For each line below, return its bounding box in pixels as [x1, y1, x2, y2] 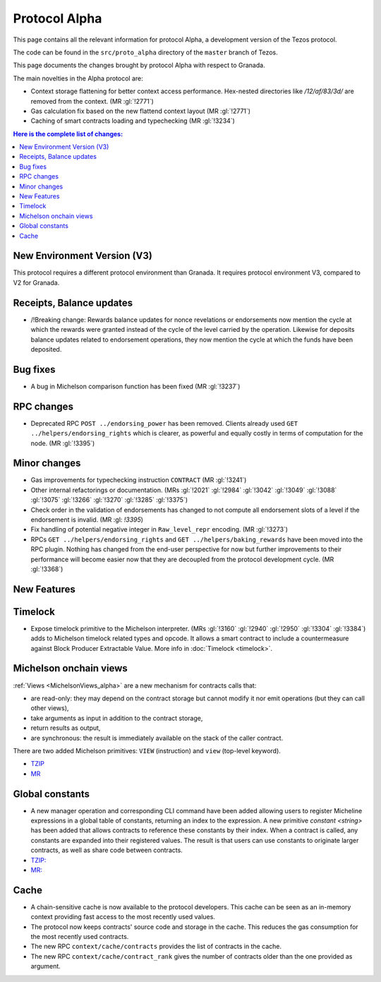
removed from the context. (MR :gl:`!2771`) [30, 97, 155, 105]
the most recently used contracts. [30, 933, 129, 941]
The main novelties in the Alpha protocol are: [13, 74, 144, 83]
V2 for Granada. [13, 278, 60, 287]
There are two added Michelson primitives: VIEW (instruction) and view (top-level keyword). [13, 746, 282, 755]
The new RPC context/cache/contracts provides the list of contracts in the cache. [30, 942, 282, 951]
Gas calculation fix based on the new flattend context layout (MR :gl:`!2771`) [30, 107, 250, 115]
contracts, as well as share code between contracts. [30, 846, 183, 854]
